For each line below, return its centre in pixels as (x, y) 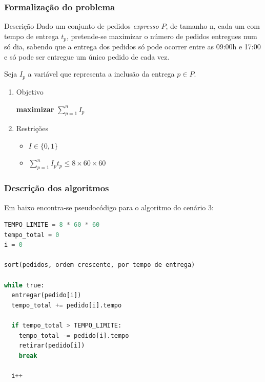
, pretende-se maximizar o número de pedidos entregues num (162, 36)
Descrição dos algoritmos (57, 188)
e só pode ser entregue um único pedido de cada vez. (87, 56)
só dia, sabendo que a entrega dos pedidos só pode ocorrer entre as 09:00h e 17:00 (132, 47)
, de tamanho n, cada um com (213, 26)
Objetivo (30, 91)
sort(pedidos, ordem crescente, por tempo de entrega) (100, 265)
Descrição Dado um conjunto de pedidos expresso (81, 26)
